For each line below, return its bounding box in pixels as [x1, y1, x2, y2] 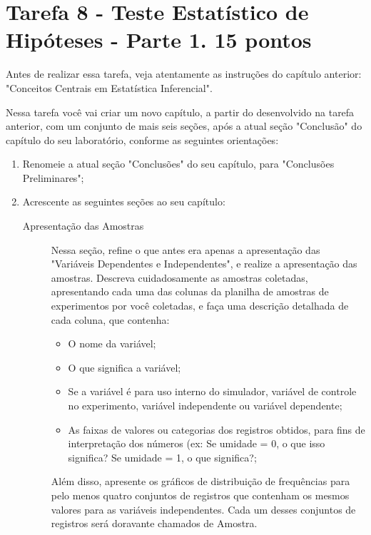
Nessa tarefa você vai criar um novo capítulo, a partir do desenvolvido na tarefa [6, 104, 355, 119]
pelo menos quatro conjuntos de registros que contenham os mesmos [51, 487, 350, 502]
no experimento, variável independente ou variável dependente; [68, 398, 342, 412]
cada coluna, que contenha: [51, 312, 170, 327]
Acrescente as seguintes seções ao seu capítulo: [22, 194, 225, 209]
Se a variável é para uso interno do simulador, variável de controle [68, 384, 357, 399]
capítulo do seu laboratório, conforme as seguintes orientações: [6, 132, 279, 147]
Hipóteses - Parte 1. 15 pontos [6, 25, 312, 54]
